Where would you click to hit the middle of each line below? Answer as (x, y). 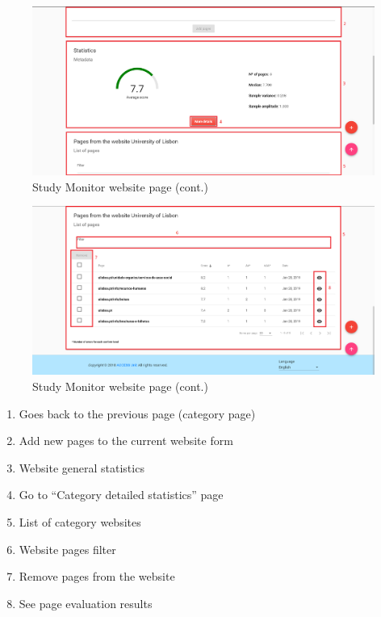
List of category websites (80, 521)
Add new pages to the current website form (126, 441)
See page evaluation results (86, 603)
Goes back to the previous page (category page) (137, 413)
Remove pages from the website (97, 576)
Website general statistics (82, 467)
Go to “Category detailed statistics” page (121, 495)
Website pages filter (67, 549)
